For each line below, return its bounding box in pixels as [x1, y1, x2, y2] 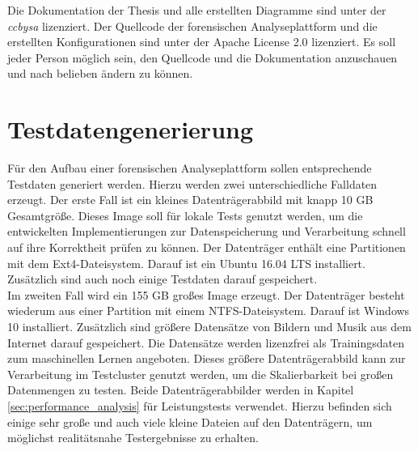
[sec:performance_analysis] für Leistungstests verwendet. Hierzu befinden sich [7, 398, 392, 414]
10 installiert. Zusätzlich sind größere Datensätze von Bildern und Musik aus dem [7, 318, 412, 335]
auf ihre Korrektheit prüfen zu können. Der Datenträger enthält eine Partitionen [7, 239, 406, 256]
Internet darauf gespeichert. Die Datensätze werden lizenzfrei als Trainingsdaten [7, 334, 404, 351]
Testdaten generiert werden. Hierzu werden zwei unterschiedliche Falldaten [7, 175, 378, 192]
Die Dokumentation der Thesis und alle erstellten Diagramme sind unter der [7, 2, 386, 18]
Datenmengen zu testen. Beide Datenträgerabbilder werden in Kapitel [7, 381, 354, 398]
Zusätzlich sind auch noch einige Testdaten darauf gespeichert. [7, 270, 318, 287]
